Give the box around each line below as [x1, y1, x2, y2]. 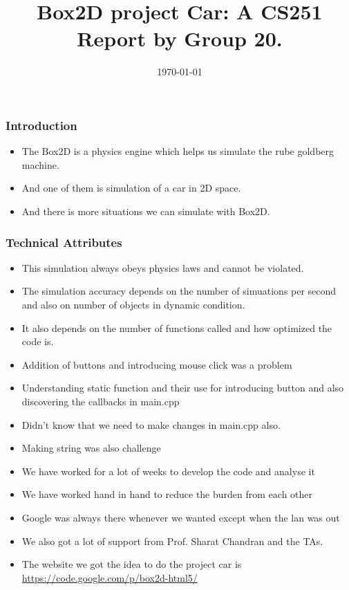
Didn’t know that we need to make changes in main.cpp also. [21, 417, 281, 432]
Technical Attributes [6, 233, 122, 250]
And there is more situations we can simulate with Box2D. [21, 203, 270, 218]
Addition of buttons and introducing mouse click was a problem [21, 357, 292, 371]
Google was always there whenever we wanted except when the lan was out [21, 510, 340, 524]
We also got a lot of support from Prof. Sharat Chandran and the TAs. [21, 533, 323, 548]
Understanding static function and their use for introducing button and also [21, 380, 344, 395]
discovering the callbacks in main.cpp [21, 394, 180, 408]
